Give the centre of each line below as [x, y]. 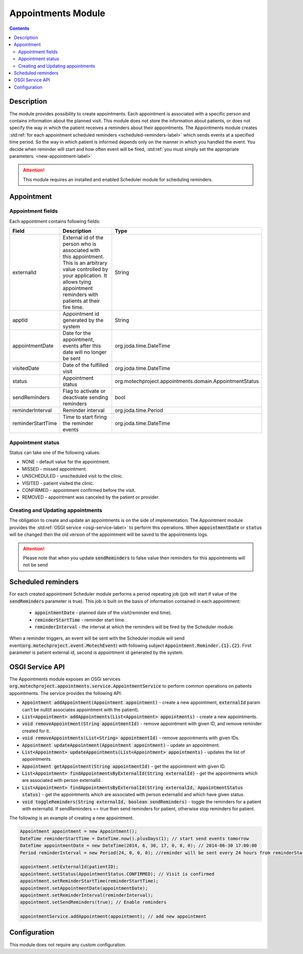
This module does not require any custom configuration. [68, 944]
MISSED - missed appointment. [55, 469]
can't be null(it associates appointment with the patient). [81, 710]
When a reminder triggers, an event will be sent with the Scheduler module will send [97, 638]
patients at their [81, 301]
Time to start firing [85, 417]
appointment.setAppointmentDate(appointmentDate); [84, 888]
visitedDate [26, 368]
